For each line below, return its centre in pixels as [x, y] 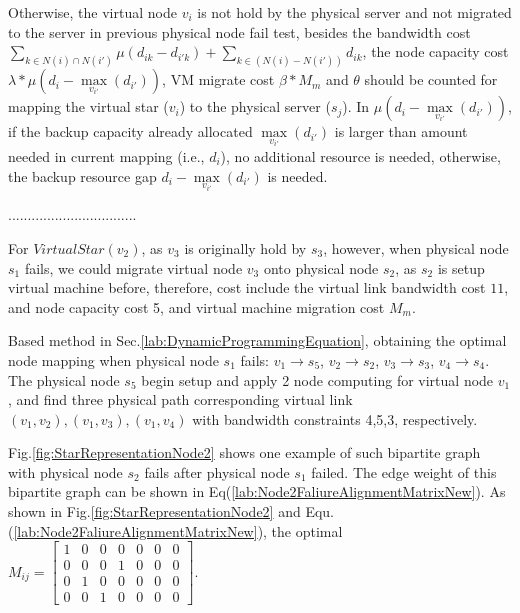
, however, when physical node [416, 247]
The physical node [64, 379]
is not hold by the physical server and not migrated [354, 12]
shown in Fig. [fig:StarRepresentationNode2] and [154, 511]
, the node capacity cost [435, 51]
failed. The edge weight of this [404, 471]
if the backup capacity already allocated [130, 131]
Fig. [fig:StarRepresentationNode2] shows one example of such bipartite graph [244, 452]
